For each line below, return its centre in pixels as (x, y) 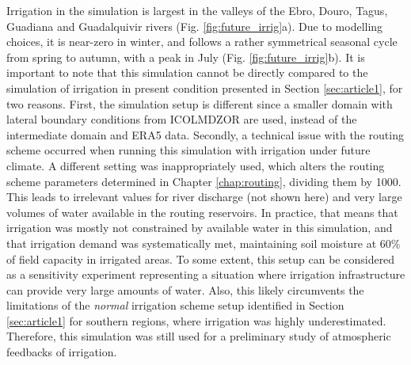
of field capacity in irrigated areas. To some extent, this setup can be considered (201, 259)
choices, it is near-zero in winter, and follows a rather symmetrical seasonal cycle (202, 42)
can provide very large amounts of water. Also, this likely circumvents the (185, 289)
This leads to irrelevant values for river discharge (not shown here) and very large (204, 197)
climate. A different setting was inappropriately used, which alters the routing (196, 165)
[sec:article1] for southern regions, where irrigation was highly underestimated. (196, 320)
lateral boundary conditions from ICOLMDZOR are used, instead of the (182, 119)
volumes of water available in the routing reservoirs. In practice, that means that (202, 212)
